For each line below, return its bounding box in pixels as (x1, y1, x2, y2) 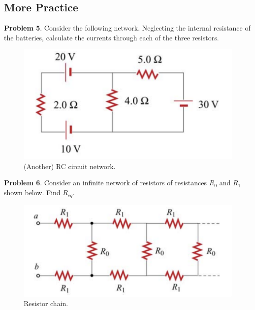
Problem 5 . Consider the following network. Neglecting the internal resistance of (4, 23, 251, 33)
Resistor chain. (24, 298, 68, 309)
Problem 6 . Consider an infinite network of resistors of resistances (4, 177, 207, 188)
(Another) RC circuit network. (24, 161, 116, 171)
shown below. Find (4, 187, 61, 198)
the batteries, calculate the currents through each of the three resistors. (4, 32, 219, 42)
